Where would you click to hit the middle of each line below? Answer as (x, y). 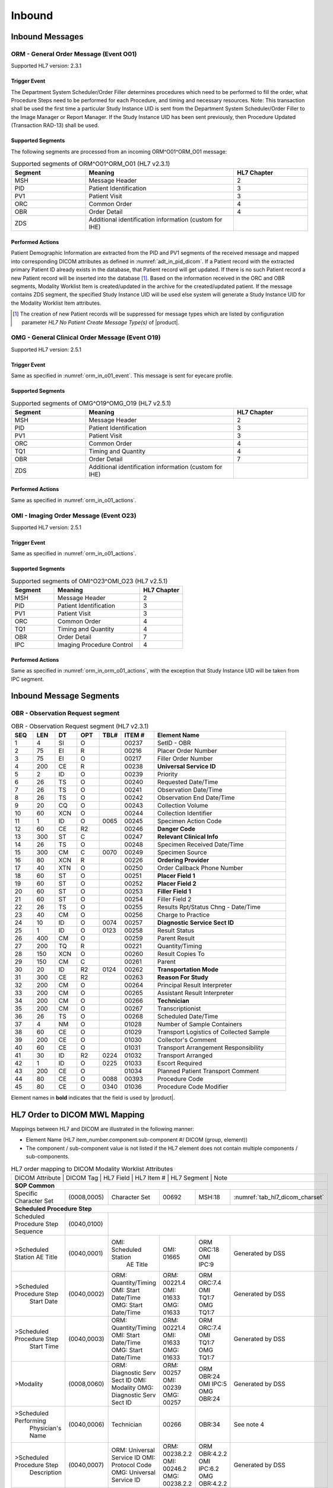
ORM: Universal (133, 1450)
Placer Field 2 (177, 884)
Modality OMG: (132, 1387)
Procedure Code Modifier (193, 1087)
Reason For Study (183, 977)
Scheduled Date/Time (188, 1017)
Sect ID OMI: (129, 1380)
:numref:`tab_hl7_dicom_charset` (279, 1197)
